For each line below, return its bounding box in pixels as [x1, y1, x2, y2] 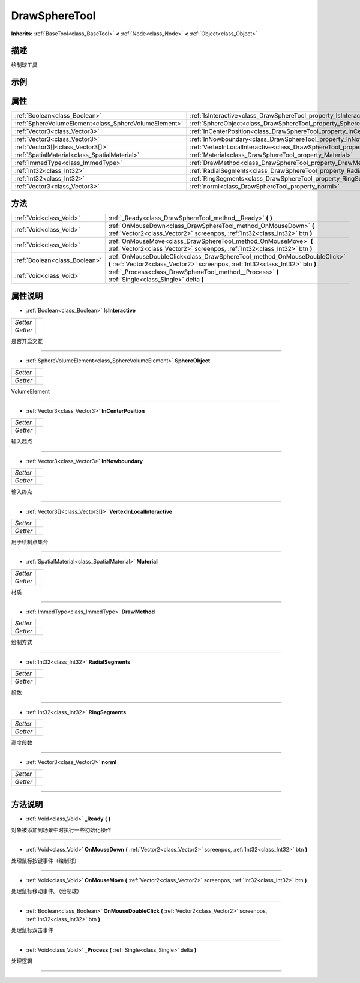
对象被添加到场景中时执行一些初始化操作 [11, 826, 111, 834]
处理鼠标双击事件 [11, 927, 53, 934]
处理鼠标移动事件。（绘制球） [11, 888, 82, 895]
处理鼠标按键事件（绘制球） [11, 857, 80, 864]
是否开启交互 [11, 337, 43, 344]
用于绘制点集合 [11, 538, 48, 546]
